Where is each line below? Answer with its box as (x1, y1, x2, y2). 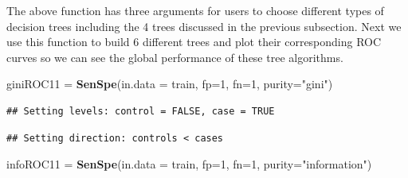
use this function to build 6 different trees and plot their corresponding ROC (6, 33, 382, 50)
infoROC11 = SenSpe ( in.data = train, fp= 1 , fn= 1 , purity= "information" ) (6, 156, 372, 172)
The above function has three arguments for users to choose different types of (6, 2, 384, 18)
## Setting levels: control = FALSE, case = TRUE (6, 105, 275, 117)
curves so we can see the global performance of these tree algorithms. (6, 48, 343, 65)
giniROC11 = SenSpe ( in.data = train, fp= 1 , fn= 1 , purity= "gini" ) (6, 75, 333, 92)
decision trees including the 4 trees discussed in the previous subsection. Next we (6, 17, 402, 34)
